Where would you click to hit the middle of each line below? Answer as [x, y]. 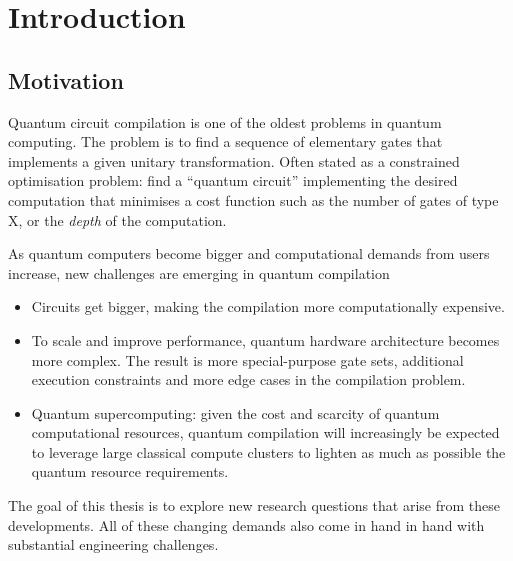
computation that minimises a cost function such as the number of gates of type [253, 199]
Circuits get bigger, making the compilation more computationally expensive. [268, 306]
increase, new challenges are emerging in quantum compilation [199, 272]
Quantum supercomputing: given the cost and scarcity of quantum [235, 412]
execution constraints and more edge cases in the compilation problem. [248, 379]
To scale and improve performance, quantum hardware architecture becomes [265, 339]
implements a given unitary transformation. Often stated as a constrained [234, 160]
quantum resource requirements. [130, 471]
